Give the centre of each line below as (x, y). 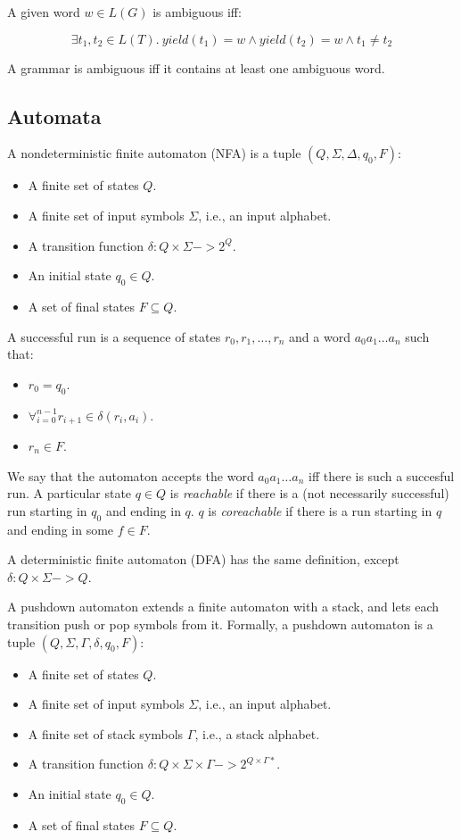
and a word (320, 336)
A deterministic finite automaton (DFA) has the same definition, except (203, 559)
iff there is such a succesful (381, 475)
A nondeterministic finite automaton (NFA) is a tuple (154, 153)
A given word (44, 12)
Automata (54, 116)
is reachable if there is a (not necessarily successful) (309, 493)
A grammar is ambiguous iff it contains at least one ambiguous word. (196, 67)
